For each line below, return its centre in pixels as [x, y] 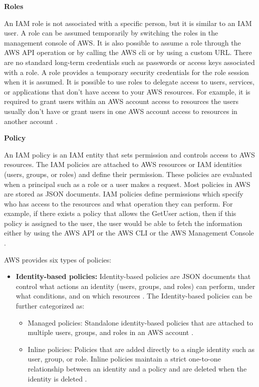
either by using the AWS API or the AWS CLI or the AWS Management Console [129, 233]
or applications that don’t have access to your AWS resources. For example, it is [127, 91]
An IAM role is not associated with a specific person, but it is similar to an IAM [128, 23]
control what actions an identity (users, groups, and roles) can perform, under [136, 286]
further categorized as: [50, 306]
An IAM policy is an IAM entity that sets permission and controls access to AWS [129, 154]
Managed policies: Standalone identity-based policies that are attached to [141, 322]
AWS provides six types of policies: [58, 259]
